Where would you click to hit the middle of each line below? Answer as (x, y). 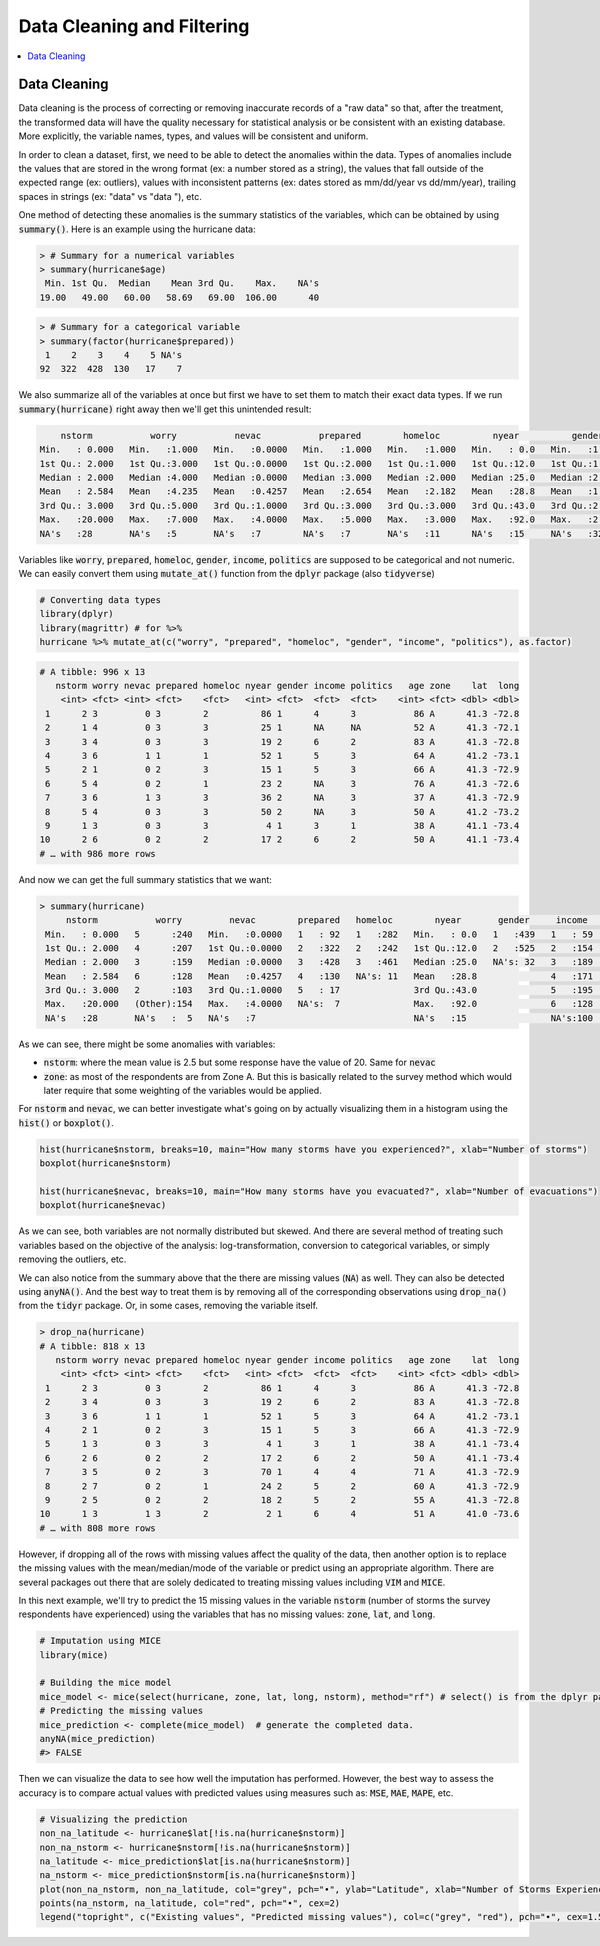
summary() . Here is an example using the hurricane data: (137, 229)
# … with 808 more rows (98, 1528)
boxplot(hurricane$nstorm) (105, 1163)
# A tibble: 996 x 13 (92, 671)
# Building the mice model (105, 1683)
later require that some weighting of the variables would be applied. (182, 1091)
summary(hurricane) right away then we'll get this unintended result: (165, 409)
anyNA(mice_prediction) (98, 1738)
